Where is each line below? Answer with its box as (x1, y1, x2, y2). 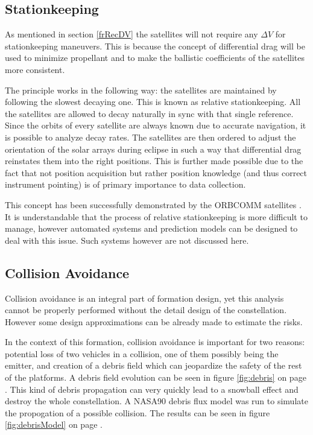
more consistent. (5, 63, 65, 75)
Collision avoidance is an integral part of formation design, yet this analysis (5, 291, 284, 304)
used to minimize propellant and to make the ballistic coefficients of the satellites (5, 51, 305, 64)
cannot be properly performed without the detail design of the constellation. (5, 303, 287, 316)
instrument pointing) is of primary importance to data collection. (5, 178, 246, 191)
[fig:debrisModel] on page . (5, 418, 103, 431)
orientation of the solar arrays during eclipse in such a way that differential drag (5, 142, 302, 155)
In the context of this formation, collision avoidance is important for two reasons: (5, 335, 305, 348)
